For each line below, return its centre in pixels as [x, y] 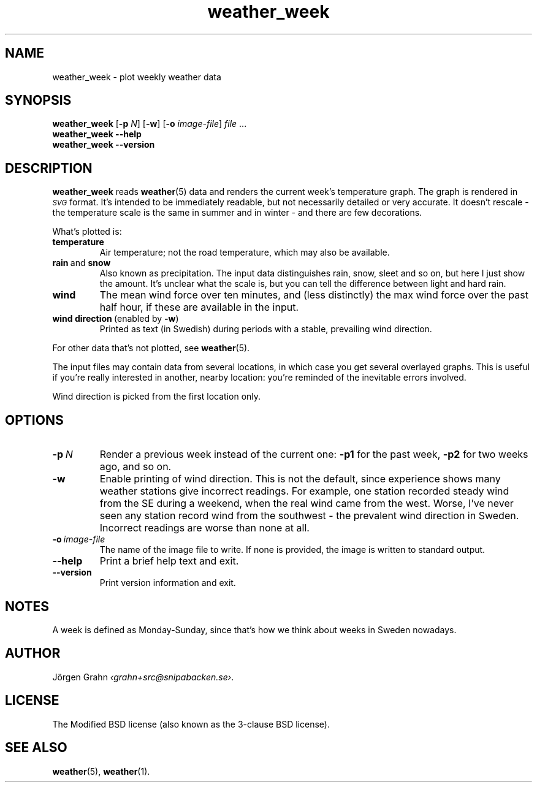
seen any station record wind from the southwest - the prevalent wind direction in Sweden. [309, 516]
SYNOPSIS [38, 101]
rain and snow [82, 263]
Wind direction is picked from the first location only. [157, 397]
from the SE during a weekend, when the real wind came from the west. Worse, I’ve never [307, 504]
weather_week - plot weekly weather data [137, 77]
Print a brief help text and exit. [169, 561]
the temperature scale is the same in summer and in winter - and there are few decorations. [237, 213]
